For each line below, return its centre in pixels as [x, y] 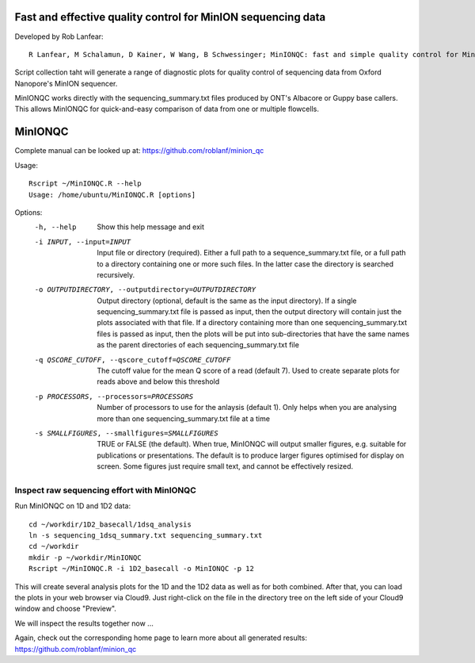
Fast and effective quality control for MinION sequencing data [170, 17]
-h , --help [55, 227]
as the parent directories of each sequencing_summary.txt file [198, 345]
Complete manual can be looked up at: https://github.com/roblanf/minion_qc [139, 151]
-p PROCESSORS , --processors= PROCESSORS [114, 396]
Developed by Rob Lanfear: [59, 36]
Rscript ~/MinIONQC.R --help [85, 184]
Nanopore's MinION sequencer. [66, 83]
